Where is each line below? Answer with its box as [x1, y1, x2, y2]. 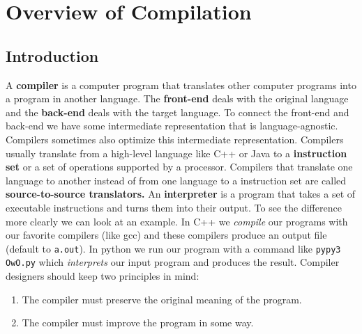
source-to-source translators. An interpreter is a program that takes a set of [6, 186, 356, 201]
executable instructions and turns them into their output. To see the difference [6, 200, 342, 214]
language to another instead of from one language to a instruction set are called [6, 173, 347, 187]
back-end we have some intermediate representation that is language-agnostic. [6, 118, 338, 133]
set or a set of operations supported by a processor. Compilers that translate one [6, 159, 353, 174]
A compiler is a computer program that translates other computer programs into [6, 77, 356, 92]
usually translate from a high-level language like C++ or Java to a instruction [6, 145, 347, 160]
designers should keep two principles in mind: [6, 269, 199, 283]
